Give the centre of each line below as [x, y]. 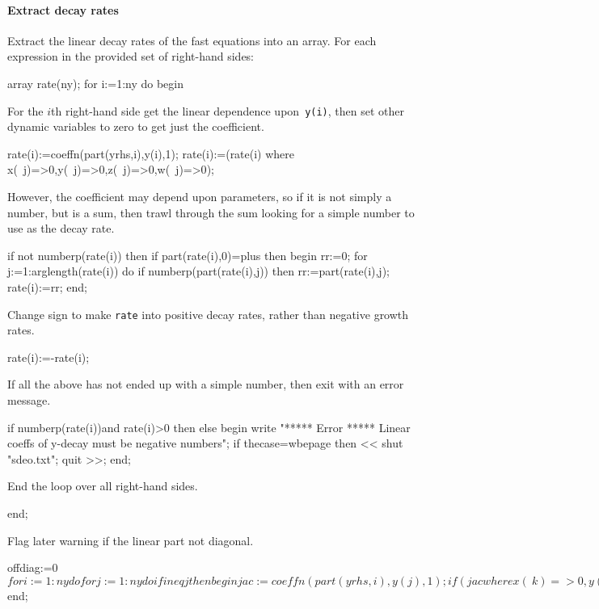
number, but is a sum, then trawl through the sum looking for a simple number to [211, 212]
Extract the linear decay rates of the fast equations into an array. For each [192, 40]
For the [25, 110]
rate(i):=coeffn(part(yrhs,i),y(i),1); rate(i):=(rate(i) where [151, 153]
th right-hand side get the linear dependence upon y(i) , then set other [228, 110]
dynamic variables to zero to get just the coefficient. [136, 126]
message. [29, 400]
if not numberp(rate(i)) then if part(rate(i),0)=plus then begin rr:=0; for [188, 255]
